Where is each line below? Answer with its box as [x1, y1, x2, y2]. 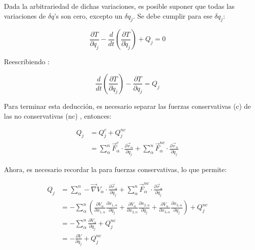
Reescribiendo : [4, 56, 50, 67]
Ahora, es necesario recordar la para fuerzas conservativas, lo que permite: [4, 164, 227, 174]
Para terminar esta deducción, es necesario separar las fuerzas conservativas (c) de [4, 100, 251, 111]
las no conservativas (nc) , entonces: [4, 110, 112, 121]
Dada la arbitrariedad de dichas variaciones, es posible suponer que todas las [4, 1, 235, 11]
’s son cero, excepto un [54, 10, 123, 21]
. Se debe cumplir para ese [133, 10, 212, 21]
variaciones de [4, 10, 46, 21]
